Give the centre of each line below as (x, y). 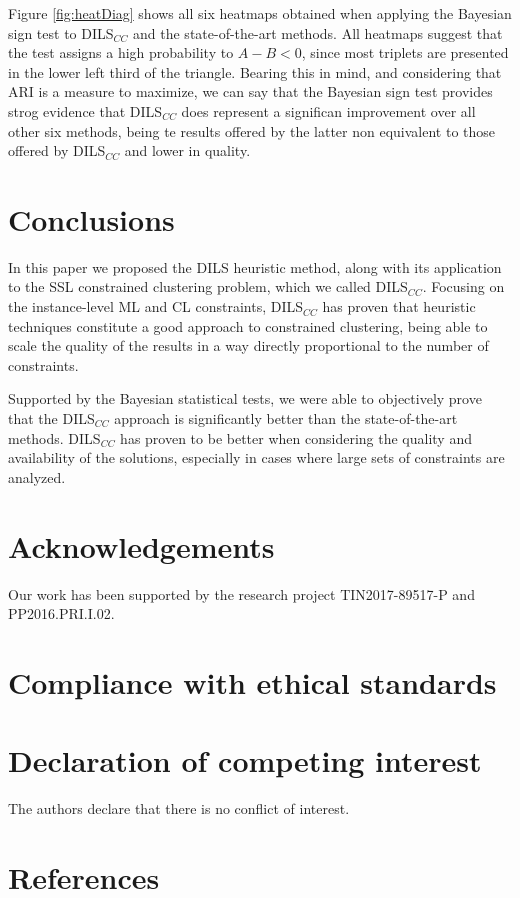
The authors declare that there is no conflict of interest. (179, 808)
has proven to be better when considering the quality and (296, 437)
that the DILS (51, 418)
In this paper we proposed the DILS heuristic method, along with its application (255, 266)
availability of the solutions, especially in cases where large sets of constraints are (256, 457)
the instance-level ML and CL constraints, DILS (156, 306)
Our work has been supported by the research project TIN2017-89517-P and (241, 593)
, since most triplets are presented (405, 52)
